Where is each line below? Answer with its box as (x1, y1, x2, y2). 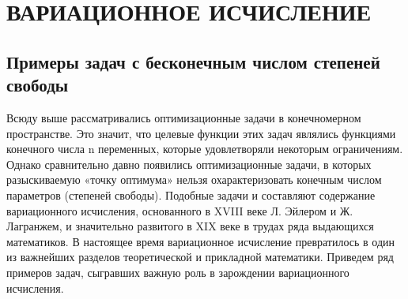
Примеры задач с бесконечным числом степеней (6, 49, 380, 73)
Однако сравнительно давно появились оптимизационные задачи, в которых (6, 155, 372, 172)
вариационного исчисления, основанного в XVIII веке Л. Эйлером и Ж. (6, 202, 353, 219)
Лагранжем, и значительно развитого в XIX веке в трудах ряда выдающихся (6, 218, 374, 234)
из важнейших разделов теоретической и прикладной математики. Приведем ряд (6, 249, 394, 265)
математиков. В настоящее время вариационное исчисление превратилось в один (6, 233, 395, 249)
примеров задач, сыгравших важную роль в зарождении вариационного (6, 263, 349, 280)
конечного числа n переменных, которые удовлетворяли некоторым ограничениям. (6, 140, 403, 157)
